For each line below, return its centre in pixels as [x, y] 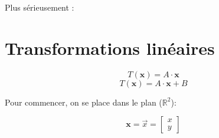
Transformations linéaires [110, 47]
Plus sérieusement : [40, 7]
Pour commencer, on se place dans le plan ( [84, 102]
